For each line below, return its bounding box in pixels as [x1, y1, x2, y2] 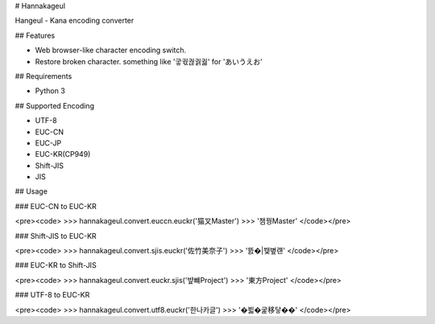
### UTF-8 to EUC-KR [14, 290, 90, 300]
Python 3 [35, 86, 66, 96]
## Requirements [14, 71, 72, 80]
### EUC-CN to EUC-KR [14, 201, 97, 211]
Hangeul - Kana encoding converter [14, 16, 135, 26]
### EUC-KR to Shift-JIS [14, 260, 97, 270]
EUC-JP [35, 137, 62, 148]
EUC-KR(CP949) [35, 150, 91, 159]
